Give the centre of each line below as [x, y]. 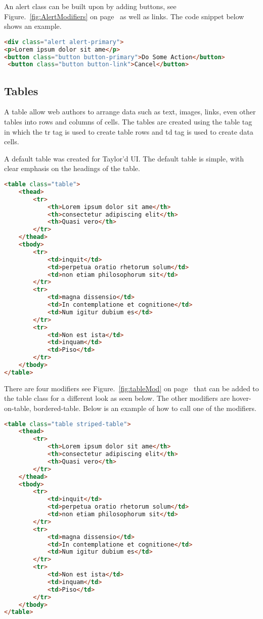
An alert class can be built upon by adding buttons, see [90, 6]
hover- [242, 398]
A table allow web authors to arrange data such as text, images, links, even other [130, 112]
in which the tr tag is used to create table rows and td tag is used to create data [129, 131]
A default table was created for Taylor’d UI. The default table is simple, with [124, 158]
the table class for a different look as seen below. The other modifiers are [117, 398]
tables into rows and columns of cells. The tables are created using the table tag [128, 122]
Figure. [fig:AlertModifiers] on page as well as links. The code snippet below [124, 16]
